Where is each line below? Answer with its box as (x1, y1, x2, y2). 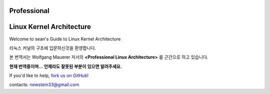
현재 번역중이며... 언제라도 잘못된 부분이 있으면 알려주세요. (9, 63, 122, 69)
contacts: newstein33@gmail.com (9, 81, 79, 87)
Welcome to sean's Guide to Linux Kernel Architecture (9, 35, 121, 42)
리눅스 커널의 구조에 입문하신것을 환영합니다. (9, 45, 96, 51)
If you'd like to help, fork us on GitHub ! (9, 72, 89, 78)
